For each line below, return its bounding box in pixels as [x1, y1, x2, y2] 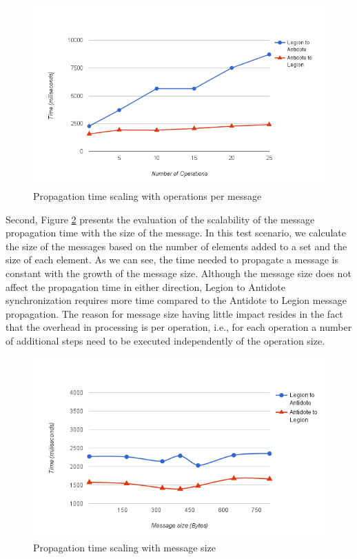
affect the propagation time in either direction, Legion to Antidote [6, 279, 285, 294]
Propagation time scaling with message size [33, 540, 216, 555]
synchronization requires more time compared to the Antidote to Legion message [6, 293, 347, 307]
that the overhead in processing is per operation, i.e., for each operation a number [6, 320, 352, 334]
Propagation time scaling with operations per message [33, 188, 262, 203]
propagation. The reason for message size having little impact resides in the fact [6, 306, 343, 321]
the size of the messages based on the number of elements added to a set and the [6, 238, 347, 253]
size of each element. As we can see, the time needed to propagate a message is [6, 252, 338, 267]
